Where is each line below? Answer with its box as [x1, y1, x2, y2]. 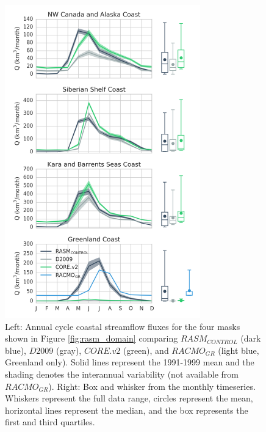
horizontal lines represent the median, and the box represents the [5, 403, 248, 416]
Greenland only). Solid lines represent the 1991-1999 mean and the [5, 356, 254, 368]
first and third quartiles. [5, 416, 95, 428]
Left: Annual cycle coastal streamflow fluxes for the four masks [5, 320, 240, 332]
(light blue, [218, 343, 259, 356]
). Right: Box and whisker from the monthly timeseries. [48, 379, 256, 392]
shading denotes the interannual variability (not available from [5, 367, 239, 380]
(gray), [56, 343, 82, 356]
